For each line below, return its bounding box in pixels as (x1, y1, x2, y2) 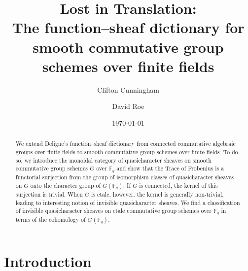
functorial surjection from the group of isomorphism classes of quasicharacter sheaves (15, 173, 234, 181)
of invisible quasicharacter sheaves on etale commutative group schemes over (15, 206, 212, 215)
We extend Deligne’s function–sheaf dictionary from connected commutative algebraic (15, 139, 236, 148)
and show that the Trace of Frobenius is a (116, 164, 224, 172)
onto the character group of (30, 181, 101, 189)
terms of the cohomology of (15, 215, 86, 224)
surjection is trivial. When (15, 190, 83, 198)
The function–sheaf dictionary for (12, 17, 245, 37)
